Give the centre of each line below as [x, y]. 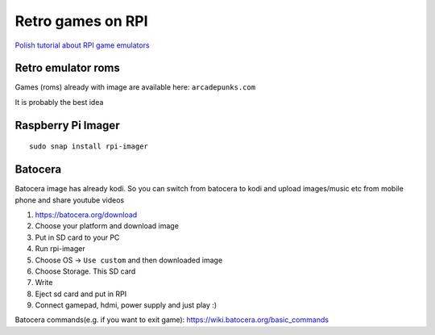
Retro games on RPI [81, 21]
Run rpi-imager [60, 249]
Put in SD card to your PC [77, 237]
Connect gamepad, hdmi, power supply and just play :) [126, 305]
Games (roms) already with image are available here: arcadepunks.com [135, 87]
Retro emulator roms [67, 68]
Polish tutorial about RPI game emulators [82, 45]
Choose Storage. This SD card [85, 271]
